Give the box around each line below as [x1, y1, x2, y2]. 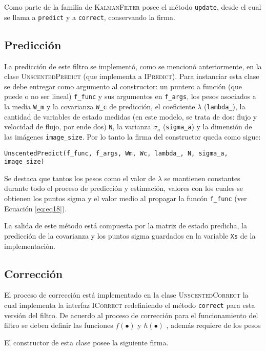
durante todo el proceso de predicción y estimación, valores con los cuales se [4, 183, 243, 193]
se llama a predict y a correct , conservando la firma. [4, 11, 175, 22]
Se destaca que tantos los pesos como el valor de [4, 172, 156, 183]
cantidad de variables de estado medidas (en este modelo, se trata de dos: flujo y [4, 111, 257, 122]
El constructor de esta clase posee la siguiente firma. [4, 337, 169, 347]
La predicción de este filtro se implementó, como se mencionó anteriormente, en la [4, 61, 262, 71]
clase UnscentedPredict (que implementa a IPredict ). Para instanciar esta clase [4, 71, 259, 82]
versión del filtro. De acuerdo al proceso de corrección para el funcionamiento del [4, 309, 258, 320]
